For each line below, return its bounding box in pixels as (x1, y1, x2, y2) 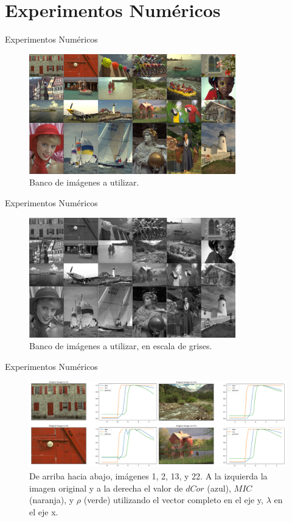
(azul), (207, 481, 231, 494)
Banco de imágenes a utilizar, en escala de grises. (29, 339, 212, 352)
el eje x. (29, 505, 58, 518)
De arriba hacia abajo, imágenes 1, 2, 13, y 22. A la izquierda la (29, 469, 268, 482)
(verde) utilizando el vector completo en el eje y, (83, 493, 263, 506)
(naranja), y (29, 493, 74, 506)
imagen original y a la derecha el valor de (29, 481, 183, 494)
